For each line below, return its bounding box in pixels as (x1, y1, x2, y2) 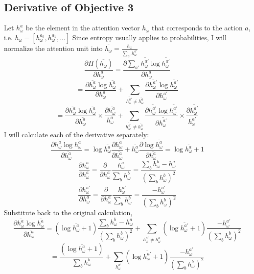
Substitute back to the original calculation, (4, 207, 133, 218)
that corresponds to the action (151, 23, 243, 33)
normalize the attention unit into (4, 43, 103, 53)
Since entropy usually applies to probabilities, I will (72, 32, 227, 42)
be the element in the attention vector (25, 23, 140, 33)
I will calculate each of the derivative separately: (4, 129, 149, 140)
